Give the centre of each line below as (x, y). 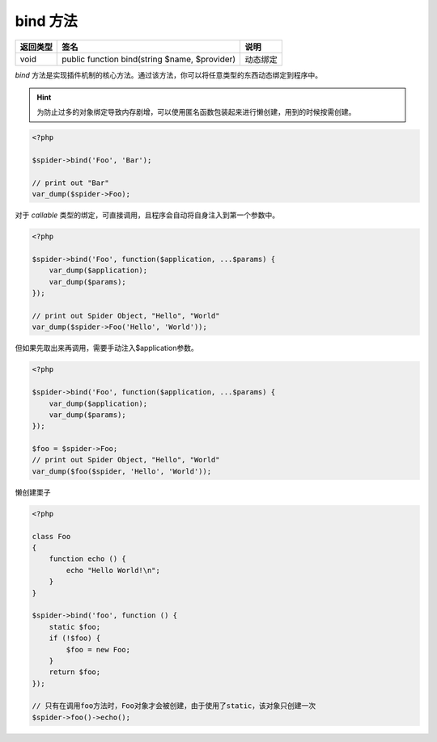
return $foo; (75, 672)
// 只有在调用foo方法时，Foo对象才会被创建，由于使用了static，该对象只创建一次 (174, 706)
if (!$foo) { (75, 638)
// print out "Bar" (70, 183)
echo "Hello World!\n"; (113, 570)
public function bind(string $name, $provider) (149, 59)
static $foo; (75, 627)
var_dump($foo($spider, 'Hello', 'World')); (122, 471)
